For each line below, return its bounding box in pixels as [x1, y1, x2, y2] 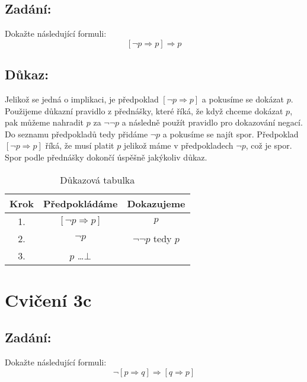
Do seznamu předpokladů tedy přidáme [5, 127, 148, 140]
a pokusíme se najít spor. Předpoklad [162, 127, 299, 140]
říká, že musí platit [45, 139, 114, 152]
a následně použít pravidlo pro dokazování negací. [121, 116, 303, 129]
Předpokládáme [43, 196, 118, 210]
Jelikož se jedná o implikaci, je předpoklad [5, 93, 159, 105]
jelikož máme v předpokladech [123, 139, 234, 152]
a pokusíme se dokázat [202, 93, 284, 105]
